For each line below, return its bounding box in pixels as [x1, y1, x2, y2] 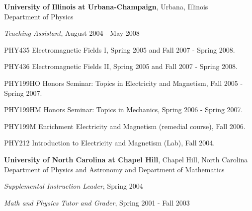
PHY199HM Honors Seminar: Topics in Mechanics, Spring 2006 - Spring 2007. [4, 104, 243, 115]
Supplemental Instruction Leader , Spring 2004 [4, 181, 143, 191]
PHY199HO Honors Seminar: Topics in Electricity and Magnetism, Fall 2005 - [4, 77, 243, 88]
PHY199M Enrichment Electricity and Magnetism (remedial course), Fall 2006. [4, 121, 246, 131]
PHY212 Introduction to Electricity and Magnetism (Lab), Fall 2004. [4, 138, 215, 148]
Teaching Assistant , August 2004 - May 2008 [4, 28, 140, 38]
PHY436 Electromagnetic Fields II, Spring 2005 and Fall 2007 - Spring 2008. [4, 61, 238, 71]
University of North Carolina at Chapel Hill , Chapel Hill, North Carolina [4, 154, 248, 164]
